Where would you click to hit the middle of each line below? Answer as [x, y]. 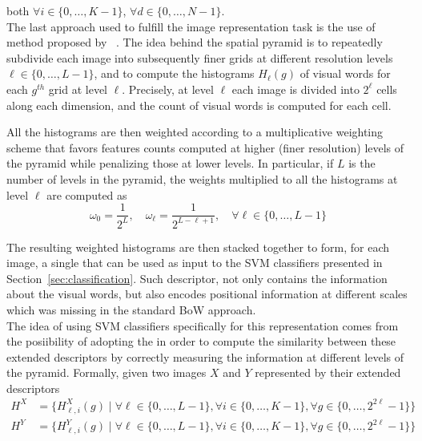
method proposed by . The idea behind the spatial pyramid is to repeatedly [195, 42]
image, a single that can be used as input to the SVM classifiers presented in [195, 263]
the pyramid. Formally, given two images [107, 372]
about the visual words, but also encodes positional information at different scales [207, 294]
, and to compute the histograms [174, 73]
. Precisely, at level [168, 89]
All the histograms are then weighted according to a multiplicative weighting [195, 132]
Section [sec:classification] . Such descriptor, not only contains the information [197, 278]
